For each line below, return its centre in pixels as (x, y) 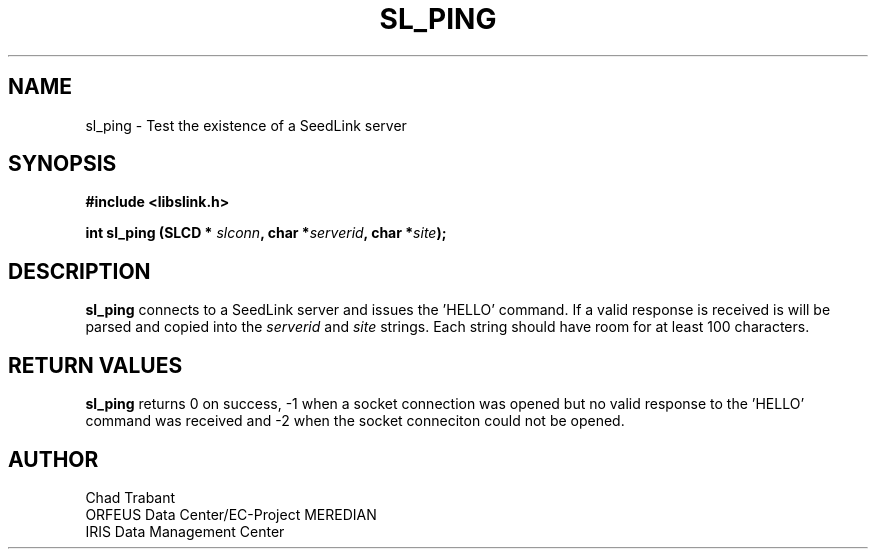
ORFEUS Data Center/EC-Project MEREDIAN (231, 514)
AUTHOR (53, 459)
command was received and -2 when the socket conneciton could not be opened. (355, 421)
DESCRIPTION (79, 271)
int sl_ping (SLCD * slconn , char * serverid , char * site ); (266, 233)
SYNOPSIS (62, 164)
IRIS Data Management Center (185, 531)
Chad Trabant (130, 497)
